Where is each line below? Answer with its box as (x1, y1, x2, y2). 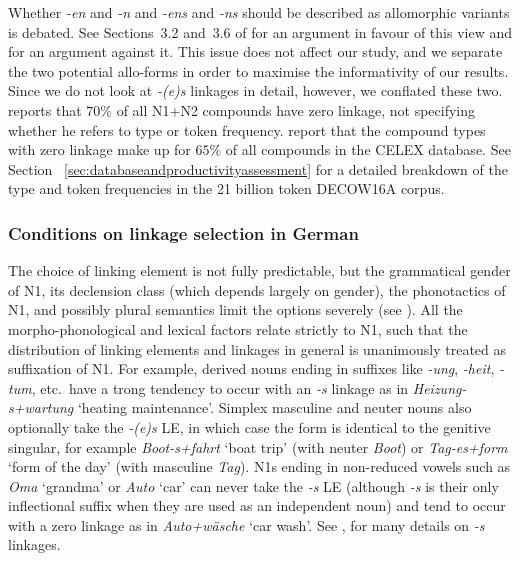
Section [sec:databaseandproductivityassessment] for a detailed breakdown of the (8, 158, 508, 179)
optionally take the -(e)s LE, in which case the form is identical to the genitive (8, 416, 491, 437)
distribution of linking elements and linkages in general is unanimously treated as (8, 338, 507, 359)
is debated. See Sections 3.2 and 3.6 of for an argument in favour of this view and (8, 21, 512, 42)
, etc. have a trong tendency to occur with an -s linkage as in (31, 377, 409, 398)
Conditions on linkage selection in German (8, 220, 359, 245)
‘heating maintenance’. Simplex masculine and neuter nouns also (77, 397, 472, 418)
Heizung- (412, 377, 467, 398)
